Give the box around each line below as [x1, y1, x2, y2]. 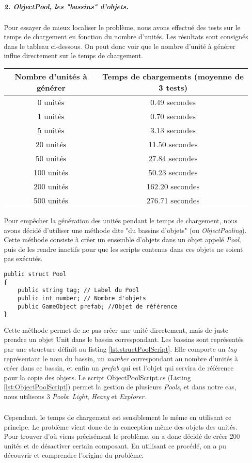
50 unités [35, 152, 66, 164]
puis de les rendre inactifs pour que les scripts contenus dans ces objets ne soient [4, 244, 243, 254]
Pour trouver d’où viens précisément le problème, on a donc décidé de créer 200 [4, 431, 240, 441]
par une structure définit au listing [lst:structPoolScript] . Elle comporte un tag [4, 344, 237, 354]
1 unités [37, 110, 64, 122]
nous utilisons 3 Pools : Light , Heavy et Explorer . [4, 391, 146, 401]
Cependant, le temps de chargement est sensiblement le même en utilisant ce [4, 412, 232, 422]
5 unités [37, 124, 64, 136]
